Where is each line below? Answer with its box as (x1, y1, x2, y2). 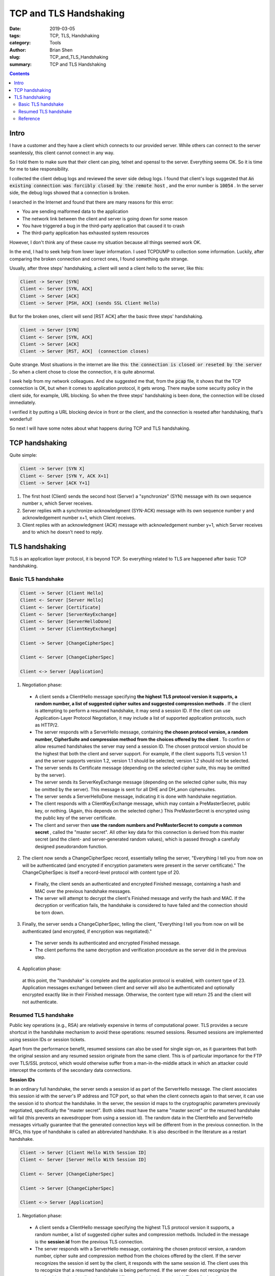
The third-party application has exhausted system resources (22, 230, 149, 236)
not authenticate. (22, 998, 58, 1005)
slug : (9, 54, 20, 60)
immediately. (9, 400, 37, 406)
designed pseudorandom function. (35, 843, 108, 849)
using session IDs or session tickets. (9, 1036, 86, 1042)
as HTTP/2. (35, 722, 59, 728)
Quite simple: (9, 452, 38, 458)
